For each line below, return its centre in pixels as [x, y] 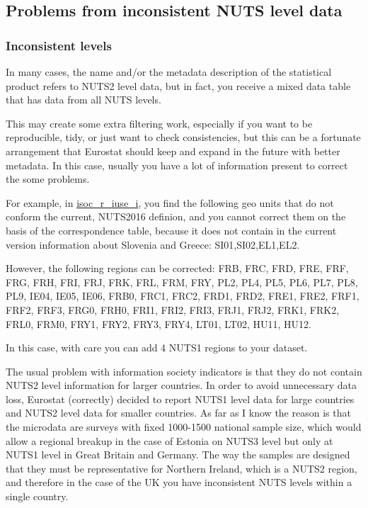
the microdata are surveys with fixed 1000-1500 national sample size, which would [184, 427]
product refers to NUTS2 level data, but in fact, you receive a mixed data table [178, 85]
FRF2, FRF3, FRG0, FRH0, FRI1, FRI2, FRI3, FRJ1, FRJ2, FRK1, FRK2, [173, 309]
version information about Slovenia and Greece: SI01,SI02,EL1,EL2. [153, 244]
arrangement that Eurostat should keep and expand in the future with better [173, 151]
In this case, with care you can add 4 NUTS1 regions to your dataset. [157, 348]
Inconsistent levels [59, 45]
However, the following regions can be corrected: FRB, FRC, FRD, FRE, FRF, [177, 268]
